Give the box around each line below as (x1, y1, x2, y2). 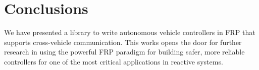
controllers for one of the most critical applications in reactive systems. (4, 56, 223, 66)
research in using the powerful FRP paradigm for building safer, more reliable (4, 46, 245, 57)
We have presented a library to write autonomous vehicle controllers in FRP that (4, 27, 255, 37)
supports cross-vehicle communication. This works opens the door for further (4, 36, 242, 47)
